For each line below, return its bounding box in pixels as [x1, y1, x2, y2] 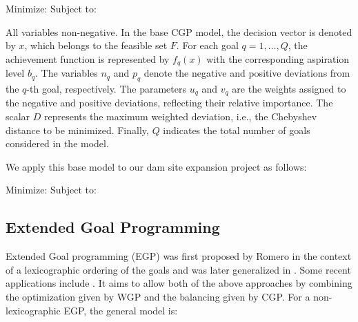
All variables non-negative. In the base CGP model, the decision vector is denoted [6, 24, 352, 39]
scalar [6, 109, 30, 124]
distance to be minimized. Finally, [6, 122, 149, 137]
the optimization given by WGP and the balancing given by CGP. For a [6, 290, 310, 304]
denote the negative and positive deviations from [143, 66, 350, 80]
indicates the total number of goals [163, 122, 310, 137]
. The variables [35, 66, 98, 80]
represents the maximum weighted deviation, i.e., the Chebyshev [44, 109, 317, 124]
